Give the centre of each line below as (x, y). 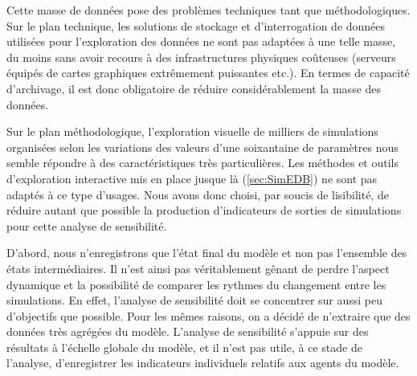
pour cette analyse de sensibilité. (87, 225)
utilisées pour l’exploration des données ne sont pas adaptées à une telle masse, (201, 41)
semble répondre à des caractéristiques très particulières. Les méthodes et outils (202, 163)
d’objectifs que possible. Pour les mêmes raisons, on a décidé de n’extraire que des (208, 315)
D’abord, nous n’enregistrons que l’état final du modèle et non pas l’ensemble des (207, 253)
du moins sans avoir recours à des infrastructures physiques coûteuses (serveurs (201, 57)
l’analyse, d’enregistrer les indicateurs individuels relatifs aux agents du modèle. (203, 363)
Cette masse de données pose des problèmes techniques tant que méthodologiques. (208, 10)
